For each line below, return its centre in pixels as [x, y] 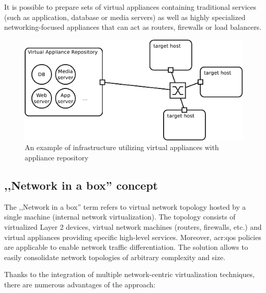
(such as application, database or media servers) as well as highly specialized [125, 17]
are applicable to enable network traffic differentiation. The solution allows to [126, 247]
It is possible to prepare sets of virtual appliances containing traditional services [130, 7]
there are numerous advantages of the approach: [80, 284]
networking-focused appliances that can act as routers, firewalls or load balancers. [133, 27]
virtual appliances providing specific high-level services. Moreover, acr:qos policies [133, 237]
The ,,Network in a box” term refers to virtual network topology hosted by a [125, 206]
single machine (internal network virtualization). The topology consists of [120, 217]
